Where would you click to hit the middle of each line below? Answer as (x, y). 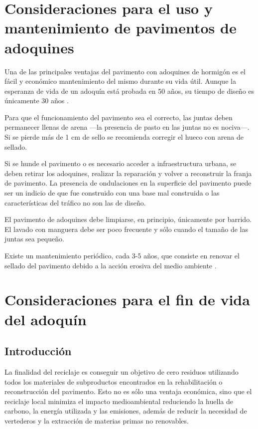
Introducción (38, 351)
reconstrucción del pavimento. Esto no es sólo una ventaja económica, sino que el (128, 391)
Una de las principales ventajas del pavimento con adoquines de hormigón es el (125, 71)
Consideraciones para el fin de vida (127, 300)
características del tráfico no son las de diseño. (75, 202)
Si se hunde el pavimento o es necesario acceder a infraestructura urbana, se (121, 163)
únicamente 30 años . (37, 101)
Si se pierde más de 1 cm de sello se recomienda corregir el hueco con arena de (124, 137)
